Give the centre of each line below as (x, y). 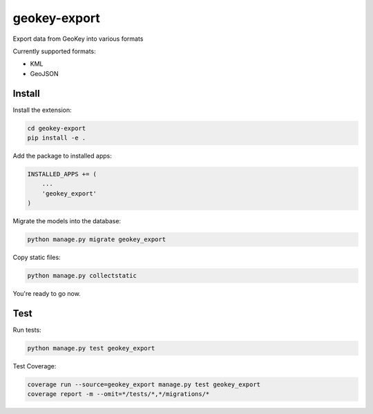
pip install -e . (57, 138)
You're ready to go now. (47, 294)
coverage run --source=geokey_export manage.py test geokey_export (144, 384)
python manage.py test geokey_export (91, 348)
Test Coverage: (35, 366)
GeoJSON (44, 73)
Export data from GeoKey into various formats (78, 39)
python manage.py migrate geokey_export (96, 239)
